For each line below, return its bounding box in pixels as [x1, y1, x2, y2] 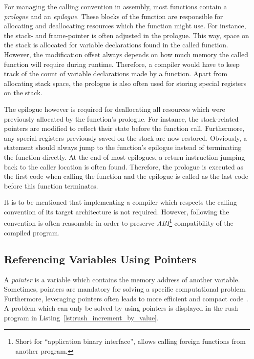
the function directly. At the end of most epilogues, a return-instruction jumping [4, 151, 245, 162]
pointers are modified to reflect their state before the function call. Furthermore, [4, 123, 245, 133]
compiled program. [4, 227, 60, 237]
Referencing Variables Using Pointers [4, 251, 196, 266]
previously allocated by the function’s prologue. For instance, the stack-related [4, 113, 239, 124]
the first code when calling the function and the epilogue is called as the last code [4, 171, 249, 181]
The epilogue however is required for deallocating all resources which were [4, 104, 225, 114]
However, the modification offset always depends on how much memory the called [4, 49, 248, 59]
